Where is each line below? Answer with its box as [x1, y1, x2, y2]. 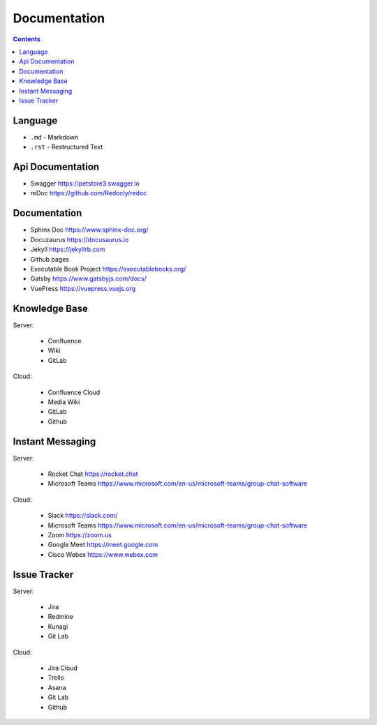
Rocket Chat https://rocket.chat [47, 470, 138, 478]
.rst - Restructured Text [30, 143, 103, 151]
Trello [47, 673, 64, 682]
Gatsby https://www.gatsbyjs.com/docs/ [30, 274, 147, 283]
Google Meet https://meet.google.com [47, 541, 158, 549]
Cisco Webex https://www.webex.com [47, 550, 158, 558]
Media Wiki [47, 398, 80, 406]
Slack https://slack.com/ [47, 511, 118, 520]
